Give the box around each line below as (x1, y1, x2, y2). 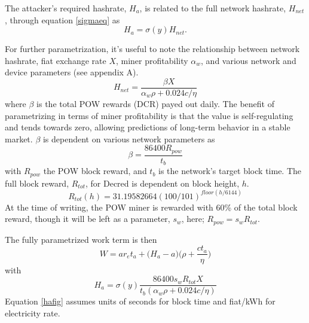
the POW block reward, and (43, 164, 147, 177)
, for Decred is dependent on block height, (85, 176, 240, 189)
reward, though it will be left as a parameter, (5, 212, 170, 225)
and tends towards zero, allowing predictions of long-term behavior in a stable (5, 121, 290, 133)
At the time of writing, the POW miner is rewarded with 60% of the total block (5, 200, 298, 213)
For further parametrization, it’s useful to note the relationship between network (5, 42, 300, 55)
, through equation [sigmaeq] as (5, 13, 120, 26)
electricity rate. (5, 306, 60, 319)
